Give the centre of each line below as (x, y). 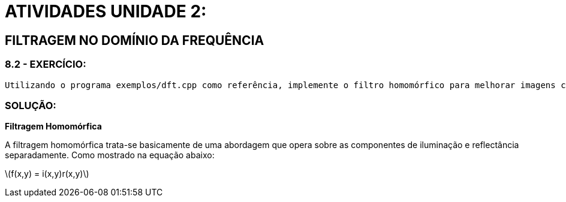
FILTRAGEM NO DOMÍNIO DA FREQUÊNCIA (135, 40)
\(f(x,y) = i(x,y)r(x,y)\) (47, 174)
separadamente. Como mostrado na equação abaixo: (110, 155)
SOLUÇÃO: (31, 105)
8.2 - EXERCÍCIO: (46, 64)
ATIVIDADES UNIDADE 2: (106, 11)
